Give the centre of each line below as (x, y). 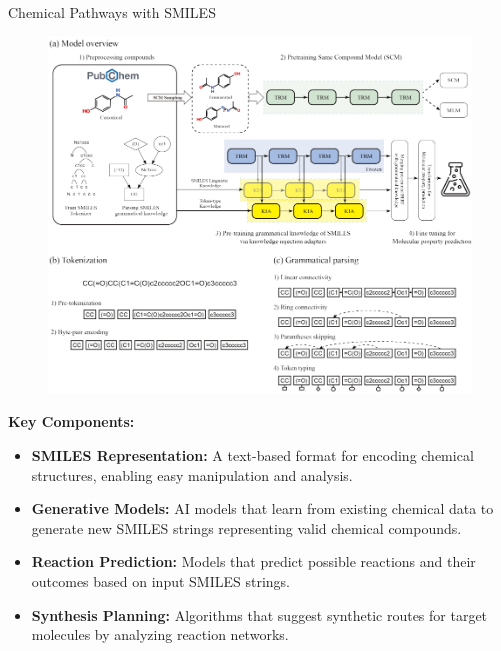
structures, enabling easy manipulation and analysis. (192, 474)
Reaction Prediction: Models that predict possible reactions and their (253, 561)
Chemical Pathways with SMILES (112, 12)
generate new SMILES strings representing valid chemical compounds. (246, 527)
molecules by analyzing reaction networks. (160, 634)
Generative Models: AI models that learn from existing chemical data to (262, 508)
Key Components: (71, 421)
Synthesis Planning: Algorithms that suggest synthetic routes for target (259, 614)
